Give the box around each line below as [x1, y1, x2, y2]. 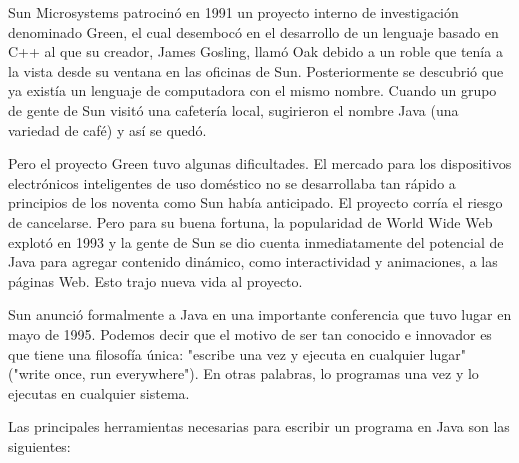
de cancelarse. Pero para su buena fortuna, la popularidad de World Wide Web [8, 211, 493, 232]
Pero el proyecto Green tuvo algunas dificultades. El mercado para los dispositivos [8, 153, 512, 174]
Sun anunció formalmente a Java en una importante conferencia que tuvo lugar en [8, 304, 512, 325]
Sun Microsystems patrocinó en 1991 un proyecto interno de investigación [8, 2, 459, 22]
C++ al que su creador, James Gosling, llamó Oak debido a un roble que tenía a [8, 41, 503, 62]
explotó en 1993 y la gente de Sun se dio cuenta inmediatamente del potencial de [8, 231, 504, 252]
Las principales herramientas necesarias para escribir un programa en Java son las [8, 416, 510, 437]
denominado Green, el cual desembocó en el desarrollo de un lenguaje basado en [8, 21, 499, 42]
